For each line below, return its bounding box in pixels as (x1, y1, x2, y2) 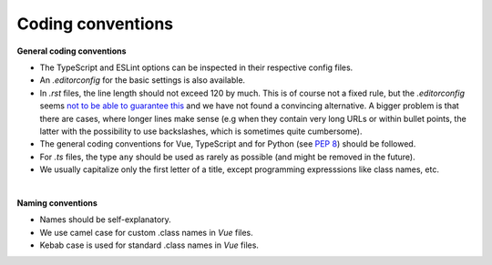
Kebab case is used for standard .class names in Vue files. (39, 240, 260, 250)
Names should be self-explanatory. (39, 214, 172, 225)
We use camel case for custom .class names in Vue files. (39, 227, 254, 238)
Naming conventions (16, 197, 97, 209)
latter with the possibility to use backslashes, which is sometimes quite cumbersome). (39, 126, 363, 137)
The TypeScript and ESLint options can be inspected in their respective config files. (39, 62, 354, 73)
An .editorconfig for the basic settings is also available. (39, 75, 246, 86)
